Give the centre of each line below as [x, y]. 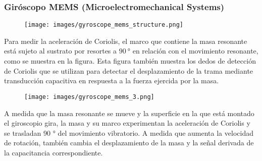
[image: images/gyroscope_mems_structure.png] [104, 25]
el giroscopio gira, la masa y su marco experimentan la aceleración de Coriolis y [127, 123]
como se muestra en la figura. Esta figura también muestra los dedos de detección [130, 61]
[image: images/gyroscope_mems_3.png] [89, 97]
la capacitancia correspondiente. [54, 152]
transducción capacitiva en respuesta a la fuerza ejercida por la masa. [112, 80]
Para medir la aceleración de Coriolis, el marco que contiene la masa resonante [126, 41]
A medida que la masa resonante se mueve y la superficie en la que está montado [129, 113]
